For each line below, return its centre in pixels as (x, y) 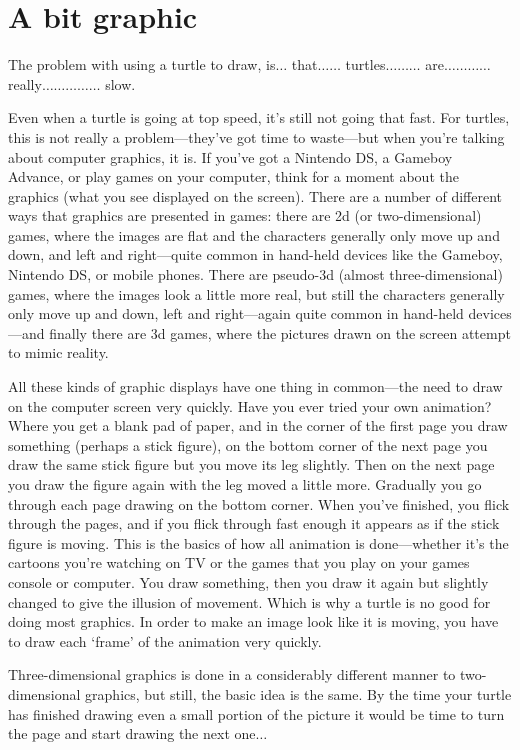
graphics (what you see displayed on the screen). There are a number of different (255, 195)
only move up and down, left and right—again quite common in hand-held (236, 313)
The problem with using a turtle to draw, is (142, 64)
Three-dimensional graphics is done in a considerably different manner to (232, 674)
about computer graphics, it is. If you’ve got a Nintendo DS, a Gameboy (230, 156)
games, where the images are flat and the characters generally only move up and (254, 234)
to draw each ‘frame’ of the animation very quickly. (165, 640)
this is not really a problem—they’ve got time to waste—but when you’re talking (256, 136)
